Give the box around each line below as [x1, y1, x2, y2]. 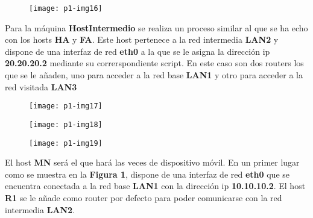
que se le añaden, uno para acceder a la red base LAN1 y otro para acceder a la [5, 69, 303, 81]
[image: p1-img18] [29, 120, 103, 129]
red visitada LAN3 [5, 80, 77, 93]
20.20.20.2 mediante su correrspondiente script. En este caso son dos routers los [5, 57, 304, 69]
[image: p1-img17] [29, 102, 103, 111]
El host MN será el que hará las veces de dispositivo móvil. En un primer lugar [5, 156, 300, 169]
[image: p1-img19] [29, 139, 103, 148]
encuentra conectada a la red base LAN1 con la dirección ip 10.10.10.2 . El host [5, 179, 306, 192]
